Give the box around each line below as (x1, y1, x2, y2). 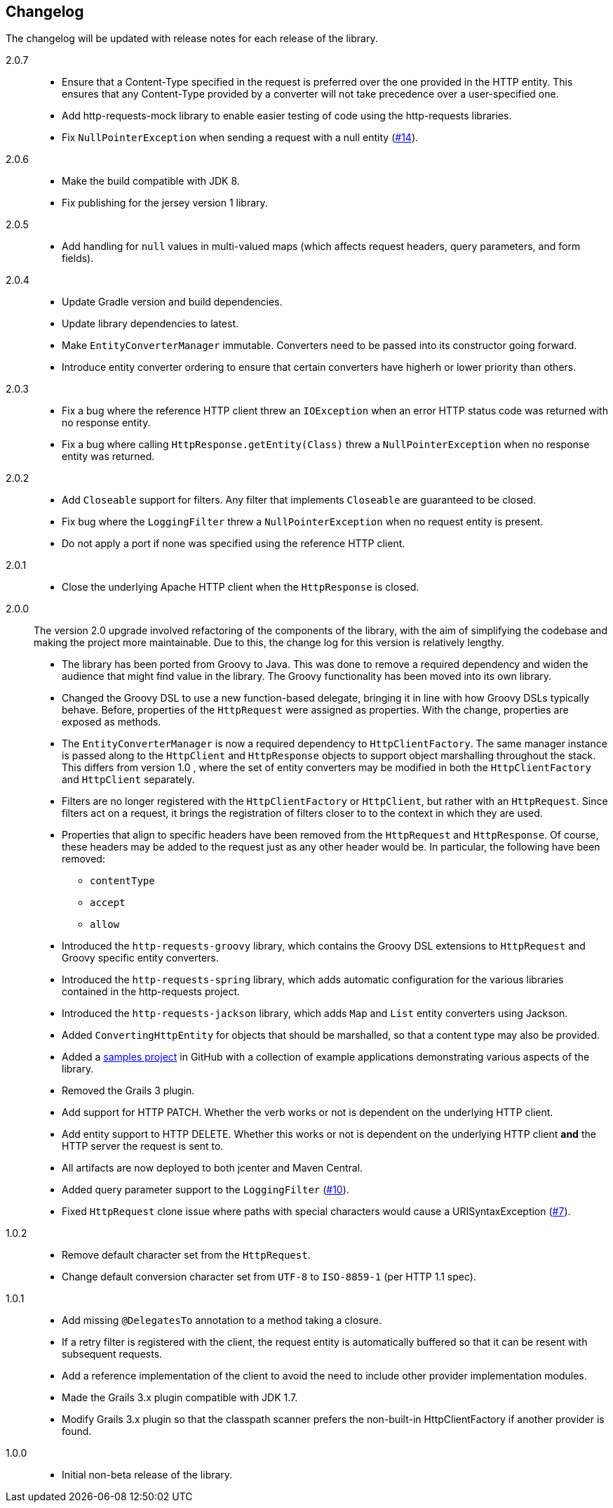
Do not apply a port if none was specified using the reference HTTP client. (62, 537, 405, 550)
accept (90, 897, 126, 909)
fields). (62, 252, 94, 265)
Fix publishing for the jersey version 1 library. (62, 197, 268, 209)
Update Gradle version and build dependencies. (62, 296, 283, 308)
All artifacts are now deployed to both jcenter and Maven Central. (62, 1162, 363, 1174)
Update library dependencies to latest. (62, 317, 239, 330)
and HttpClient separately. (62, 773, 195, 786)
